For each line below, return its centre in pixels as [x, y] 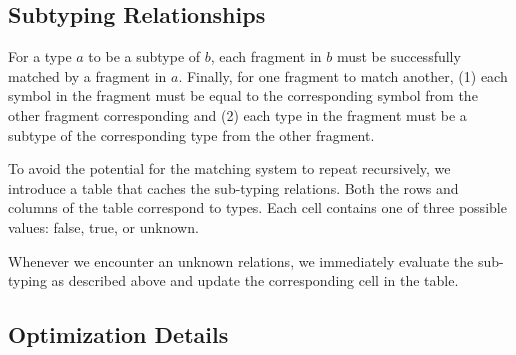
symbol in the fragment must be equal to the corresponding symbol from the [243, 95]
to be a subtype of [144, 56]
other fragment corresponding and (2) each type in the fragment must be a [237, 114]
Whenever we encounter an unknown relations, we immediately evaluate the [241, 260]
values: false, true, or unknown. [103, 226]
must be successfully [398, 56]
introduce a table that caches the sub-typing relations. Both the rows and [233, 187]
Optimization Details [118, 334]
